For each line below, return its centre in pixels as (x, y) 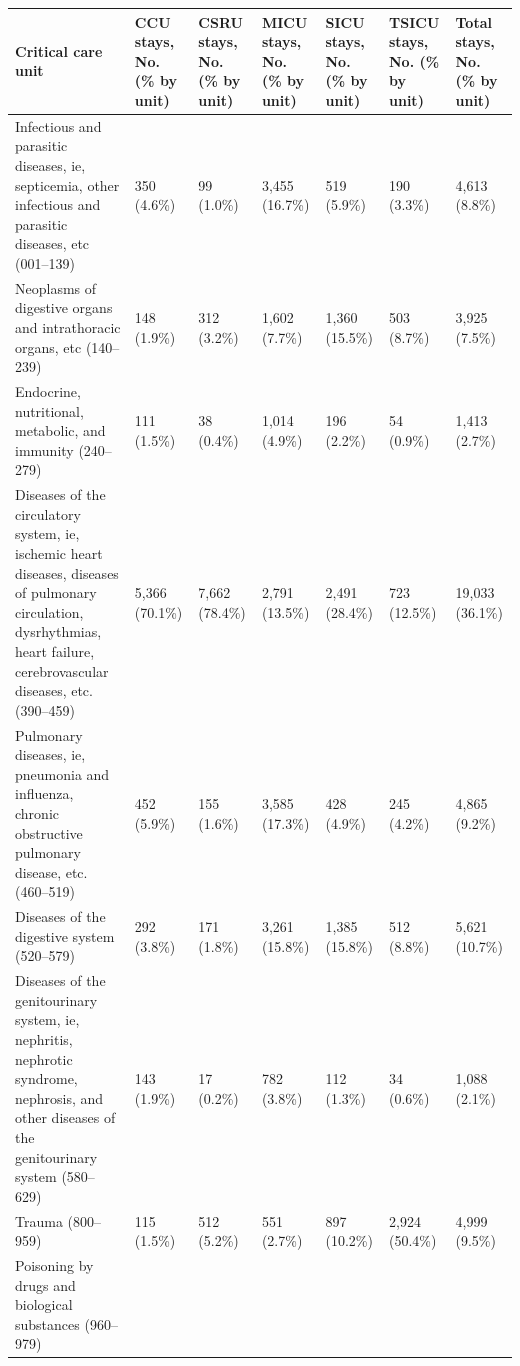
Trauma (39, 1220)
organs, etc (48, 346)
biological (44, 1304)
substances (47, 1323)
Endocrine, (48, 390)
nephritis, (44, 1038)
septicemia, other (67, 184)
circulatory (48, 513)
